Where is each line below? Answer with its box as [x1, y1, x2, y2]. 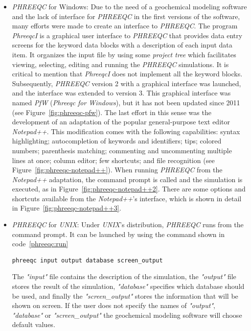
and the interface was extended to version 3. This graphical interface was [12, 88, 231, 98]
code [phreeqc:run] [12, 238, 68, 249]
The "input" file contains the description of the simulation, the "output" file [12, 271, 236, 282]
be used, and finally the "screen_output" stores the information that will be [12, 290, 238, 301]
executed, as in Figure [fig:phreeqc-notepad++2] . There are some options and [12, 184, 246, 194]
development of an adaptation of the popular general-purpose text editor [12, 117, 230, 127]
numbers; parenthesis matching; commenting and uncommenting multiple [12, 145, 232, 155]
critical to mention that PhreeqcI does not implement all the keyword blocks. [12, 69, 243, 79]
